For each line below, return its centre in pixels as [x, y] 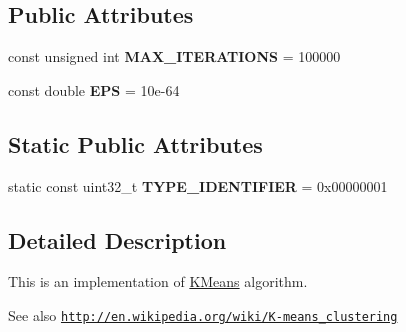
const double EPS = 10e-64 [94, 89]
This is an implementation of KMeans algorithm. [158, 281]
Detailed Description [117, 239]
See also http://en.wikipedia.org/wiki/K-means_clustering [203, 314]
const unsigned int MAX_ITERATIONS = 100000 [174, 56]
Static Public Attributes [135, 143]
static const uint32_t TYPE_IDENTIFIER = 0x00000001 [198, 185]
